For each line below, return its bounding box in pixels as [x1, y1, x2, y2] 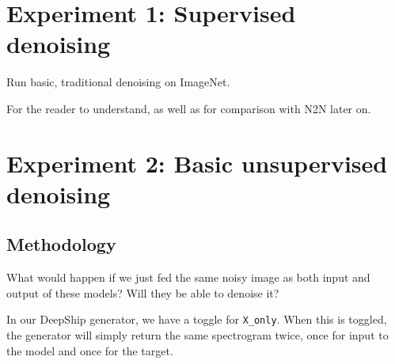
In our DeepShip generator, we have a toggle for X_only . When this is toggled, [6, 311, 387, 328]
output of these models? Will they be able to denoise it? [6, 284, 279, 301]
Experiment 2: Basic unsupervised [6, 146, 388, 179]
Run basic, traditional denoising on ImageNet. [6, 74, 230, 90]
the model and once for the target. [6, 342, 173, 358]
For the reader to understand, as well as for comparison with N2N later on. [6, 100, 371, 116]
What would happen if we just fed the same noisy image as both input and [6, 269, 370, 286]
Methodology [6, 232, 116, 256]
